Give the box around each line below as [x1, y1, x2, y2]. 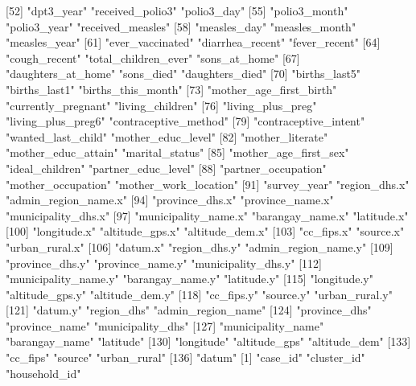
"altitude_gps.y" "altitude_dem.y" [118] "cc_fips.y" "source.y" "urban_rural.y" [6, 285, 393, 302]
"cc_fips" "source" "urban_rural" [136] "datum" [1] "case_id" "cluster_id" [6, 349, 365, 366]
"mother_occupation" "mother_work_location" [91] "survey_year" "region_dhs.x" [6, 175, 410, 192]
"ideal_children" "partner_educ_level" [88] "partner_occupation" [6, 159, 327, 176]
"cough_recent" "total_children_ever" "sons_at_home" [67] [6, 49, 300, 66]
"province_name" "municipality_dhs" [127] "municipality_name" [6, 317, 324, 334]
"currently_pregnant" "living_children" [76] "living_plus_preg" [6, 96, 317, 113]
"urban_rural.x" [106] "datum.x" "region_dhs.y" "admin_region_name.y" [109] [6, 238, 393, 255]
